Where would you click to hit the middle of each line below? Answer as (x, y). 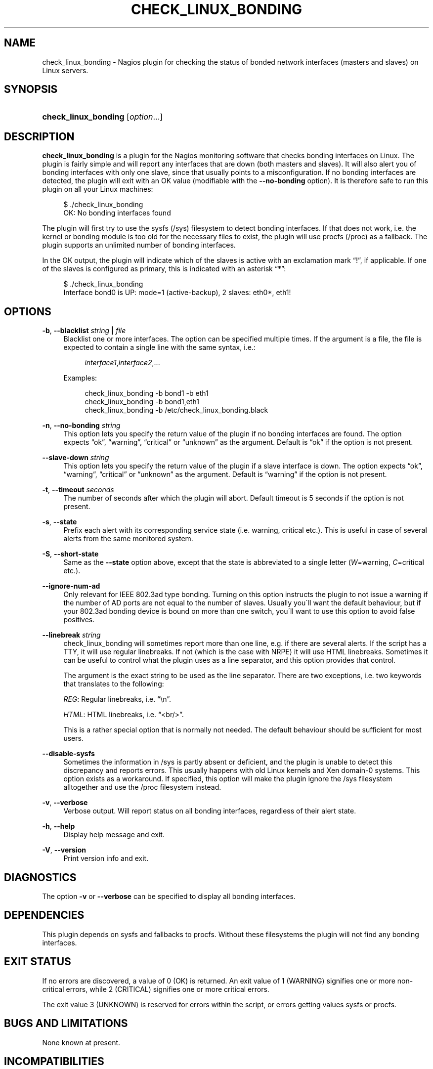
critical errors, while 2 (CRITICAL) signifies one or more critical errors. (156, 989)
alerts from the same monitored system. (128, 539)
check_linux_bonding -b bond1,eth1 (142, 402)
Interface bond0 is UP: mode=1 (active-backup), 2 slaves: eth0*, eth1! (177, 293)
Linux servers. (65, 70)
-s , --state (60, 522)
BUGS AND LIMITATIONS (66, 1024)
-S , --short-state (70, 554)
